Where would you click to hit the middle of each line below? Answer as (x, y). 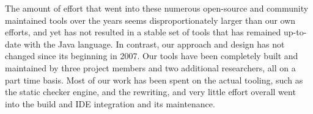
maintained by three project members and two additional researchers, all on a (150, 67)
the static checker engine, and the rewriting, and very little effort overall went (150, 92)
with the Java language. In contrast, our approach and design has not (154, 44)
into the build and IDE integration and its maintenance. (110, 103)
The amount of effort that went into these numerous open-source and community (157, 8)
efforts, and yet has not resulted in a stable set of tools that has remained (143, 32)
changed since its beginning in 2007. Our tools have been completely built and (152, 56)
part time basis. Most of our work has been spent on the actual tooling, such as (154, 80)
